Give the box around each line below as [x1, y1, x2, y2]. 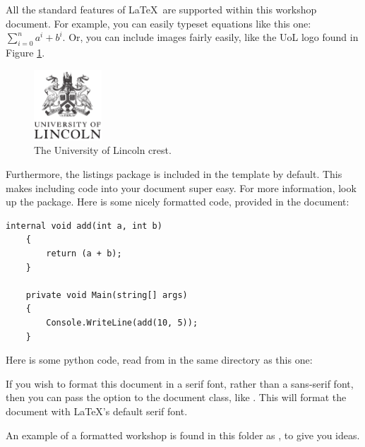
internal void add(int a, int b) [6, 220, 162, 231]
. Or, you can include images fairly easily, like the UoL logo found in [62, 30, 359, 44]
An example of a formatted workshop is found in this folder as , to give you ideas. [6, 427, 360, 442]
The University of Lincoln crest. [34, 143, 172, 157]
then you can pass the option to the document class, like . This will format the [6, 390, 347, 405]
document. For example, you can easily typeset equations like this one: [6, 16, 311, 30]
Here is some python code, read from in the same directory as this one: [6, 352, 313, 367]
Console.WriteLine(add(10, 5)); [46, 317, 198, 328]
